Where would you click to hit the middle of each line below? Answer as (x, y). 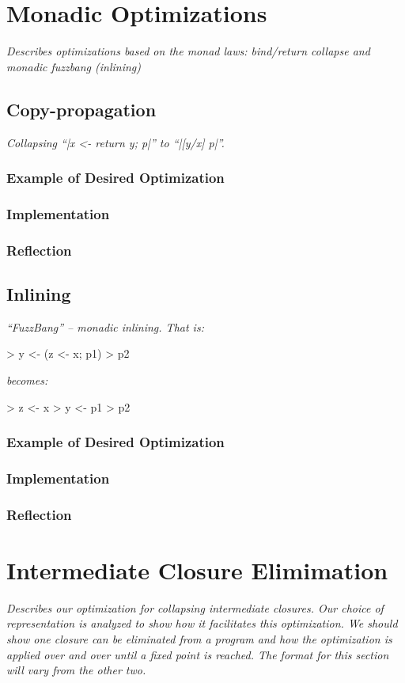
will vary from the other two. (76, 670)
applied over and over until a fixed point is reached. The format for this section (198, 654)
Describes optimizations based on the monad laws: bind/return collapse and (188, 51)
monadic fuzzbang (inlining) (74, 66)
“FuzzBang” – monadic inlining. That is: (105, 326)
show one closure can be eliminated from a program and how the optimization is (199, 639)
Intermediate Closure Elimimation (197, 569)
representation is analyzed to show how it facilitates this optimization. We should (202, 623)
